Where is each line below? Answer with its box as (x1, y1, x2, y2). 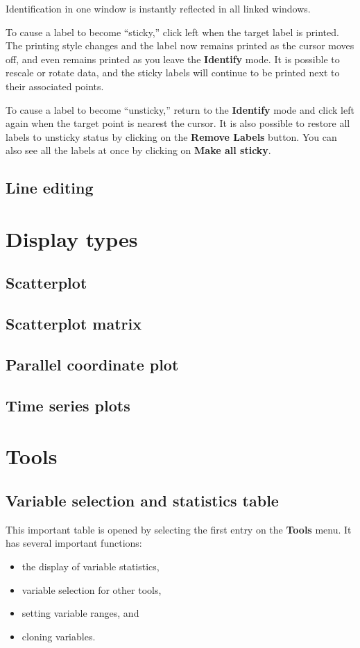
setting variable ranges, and (22, 606, 139, 620)
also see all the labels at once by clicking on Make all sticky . (6, 143, 271, 157)
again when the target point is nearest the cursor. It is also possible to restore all (6, 116, 350, 130)
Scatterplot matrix (6, 313, 142, 334)
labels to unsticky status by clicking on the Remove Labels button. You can (6, 129, 337, 144)
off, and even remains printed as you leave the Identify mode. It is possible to (6, 51, 340, 66)
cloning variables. (22, 629, 96, 643)
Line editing (6, 177, 94, 198)
